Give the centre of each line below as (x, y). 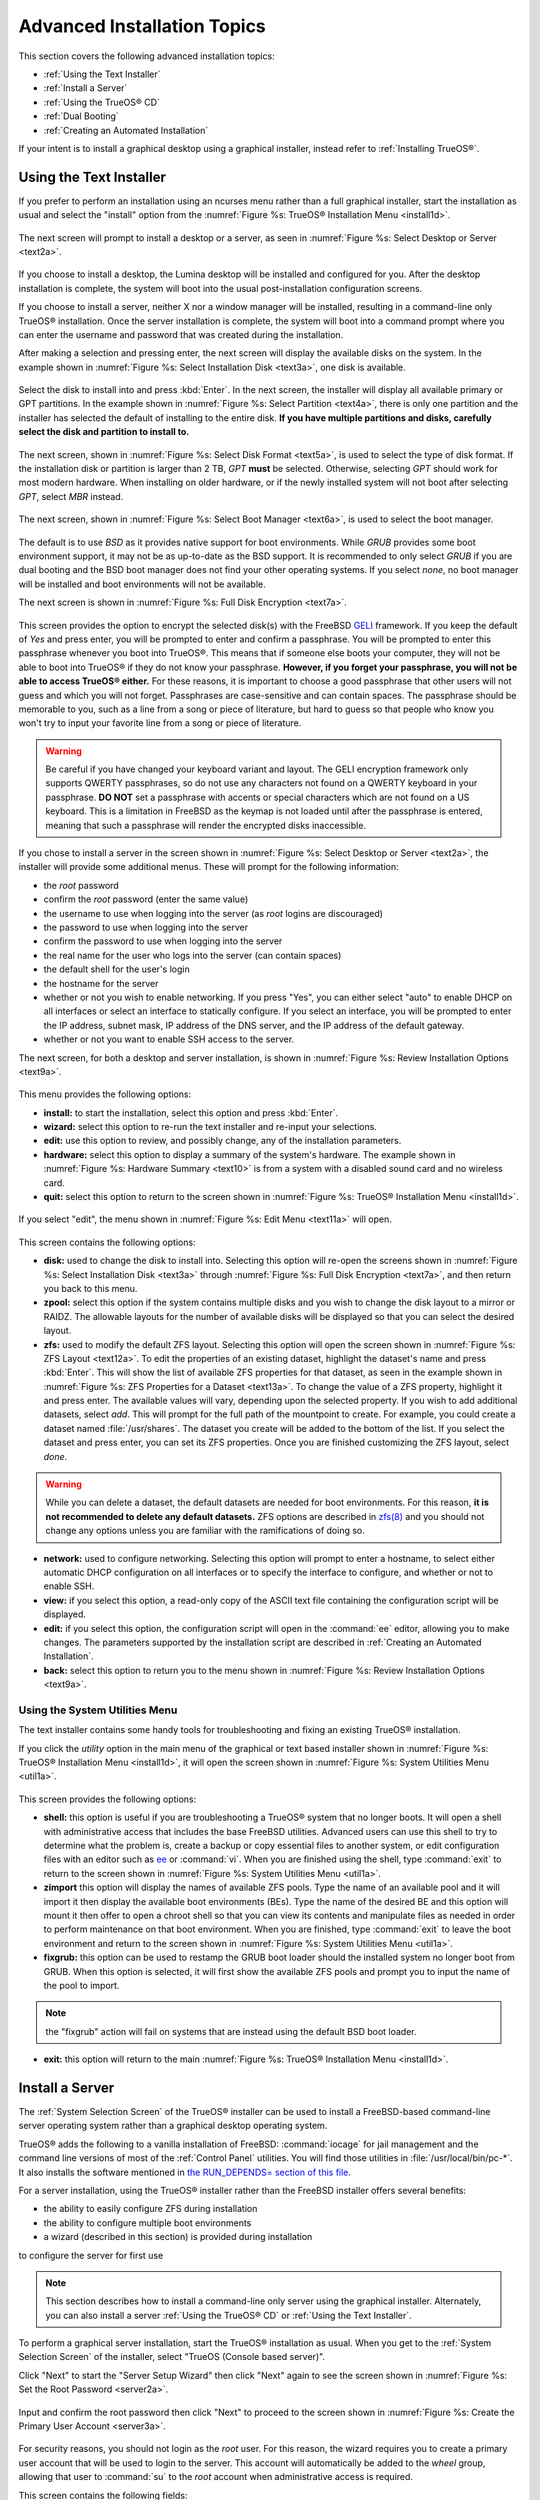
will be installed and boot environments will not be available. (142, 584)
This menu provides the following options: (105, 1094)
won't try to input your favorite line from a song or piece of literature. (160, 723)
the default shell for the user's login (116, 969)
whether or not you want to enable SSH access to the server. (169, 1039)
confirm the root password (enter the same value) (146, 899)
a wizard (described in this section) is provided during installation (178, 2237)
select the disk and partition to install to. (104, 432)
